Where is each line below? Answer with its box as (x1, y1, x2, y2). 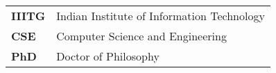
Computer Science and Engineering (56, 28, 227, 44)
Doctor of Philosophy (56, 48, 159, 64)
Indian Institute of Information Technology (56, 8, 265, 24)
